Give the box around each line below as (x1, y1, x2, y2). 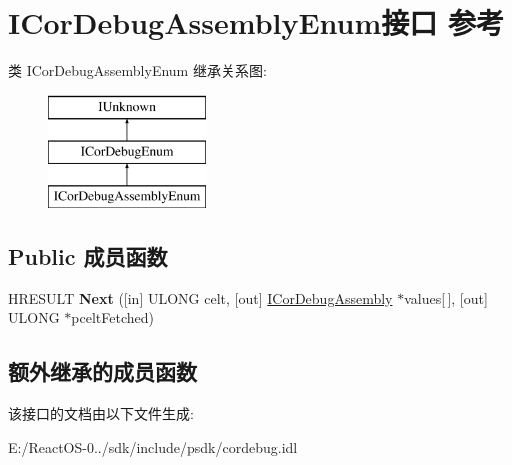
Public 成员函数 (8, 241, 168, 272)
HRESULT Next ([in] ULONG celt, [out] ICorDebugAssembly (8, 287, 393, 308)
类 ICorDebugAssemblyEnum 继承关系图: (8, 60, 267, 81)
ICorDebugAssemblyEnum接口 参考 (8, 2, 505, 43)
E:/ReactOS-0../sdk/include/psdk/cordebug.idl (8, 436, 298, 457)
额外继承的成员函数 (8, 356, 197, 387)
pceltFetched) (71, 307, 154, 328)
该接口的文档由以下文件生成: (8, 403, 194, 424)
